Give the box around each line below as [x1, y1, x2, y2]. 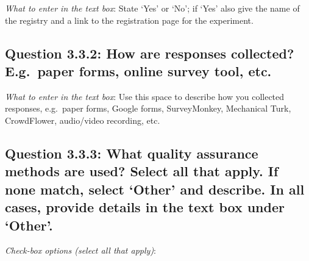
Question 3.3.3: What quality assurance [5, 143, 258, 162]
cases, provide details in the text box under [5, 198, 285, 216]
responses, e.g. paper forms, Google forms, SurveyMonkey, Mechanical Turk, [5, 102, 291, 115]
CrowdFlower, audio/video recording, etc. [5, 113, 160, 126]
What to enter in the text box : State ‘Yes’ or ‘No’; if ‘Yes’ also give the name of [5, 2, 300, 14]
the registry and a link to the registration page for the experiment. [5, 13, 254, 26]
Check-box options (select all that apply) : [5, 244, 157, 257]
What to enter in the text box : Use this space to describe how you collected [5, 90, 285, 102]
